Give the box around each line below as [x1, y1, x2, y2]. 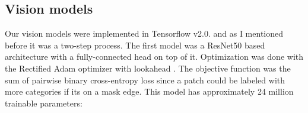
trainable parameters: [5, 96, 82, 109]
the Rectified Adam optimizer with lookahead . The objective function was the [5, 62, 291, 74]
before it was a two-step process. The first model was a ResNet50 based [5, 38, 265, 51]
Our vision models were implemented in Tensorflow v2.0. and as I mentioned [5, 27, 284, 40]
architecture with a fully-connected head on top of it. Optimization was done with [5, 50, 304, 63]
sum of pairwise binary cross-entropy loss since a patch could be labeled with [5, 73, 285, 86]
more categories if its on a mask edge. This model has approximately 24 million [5, 85, 294, 98]
